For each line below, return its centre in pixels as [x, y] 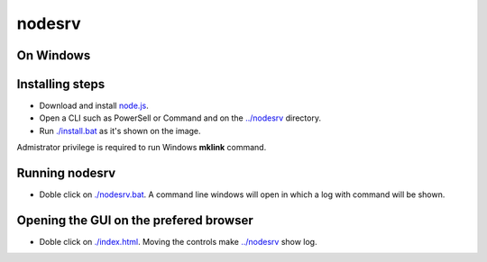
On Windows [54, 55]
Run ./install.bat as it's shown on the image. [120, 131]
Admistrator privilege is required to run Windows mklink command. [142, 148]
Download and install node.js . [94, 106]
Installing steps [61, 84]
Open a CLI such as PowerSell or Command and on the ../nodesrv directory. [180, 118]
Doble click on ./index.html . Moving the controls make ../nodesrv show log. [178, 242]
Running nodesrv [66, 173]
